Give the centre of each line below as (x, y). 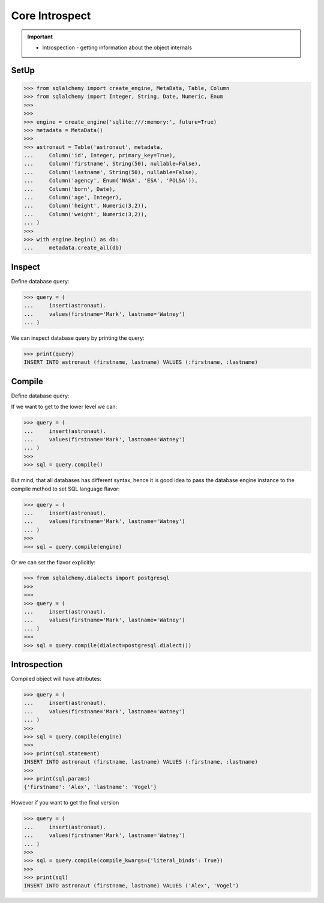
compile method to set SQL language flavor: (65, 489)
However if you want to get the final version (65, 803)
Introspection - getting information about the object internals (117, 47)
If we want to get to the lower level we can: (64, 407)
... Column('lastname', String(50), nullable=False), (111, 172)
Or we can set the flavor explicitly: (53, 562)
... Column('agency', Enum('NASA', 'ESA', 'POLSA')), (111, 181)
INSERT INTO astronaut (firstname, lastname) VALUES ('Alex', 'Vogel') (131, 886)
